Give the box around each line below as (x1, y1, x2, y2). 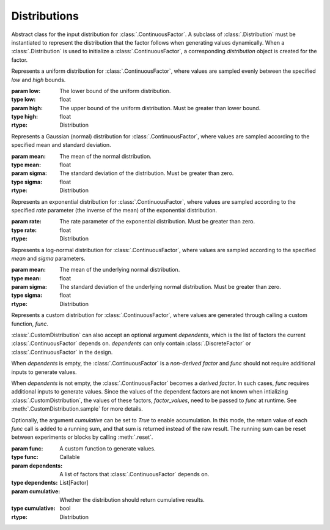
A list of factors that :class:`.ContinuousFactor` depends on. (59, 470, 210, 477)
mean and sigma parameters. (11, 255, 86, 262)
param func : (11, 444, 43, 452)
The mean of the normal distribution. (59, 152, 152, 160)
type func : (11, 453, 39, 461)
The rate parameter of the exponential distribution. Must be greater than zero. (59, 218, 255, 225)
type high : (11, 113, 38, 121)
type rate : (11, 226, 37, 234)
